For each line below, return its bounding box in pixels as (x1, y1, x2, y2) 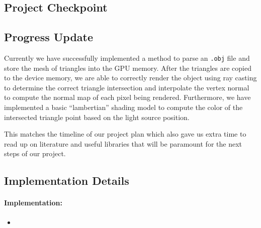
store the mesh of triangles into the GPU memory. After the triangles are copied (4, 62, 251, 73)
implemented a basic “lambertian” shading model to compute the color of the (4, 102, 243, 112)
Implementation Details (4, 173, 129, 188)
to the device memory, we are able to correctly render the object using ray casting (4, 72, 257, 83)
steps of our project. (4, 148, 66, 159)
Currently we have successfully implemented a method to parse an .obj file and (4, 52, 250, 63)
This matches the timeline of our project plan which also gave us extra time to (4, 129, 246, 139)
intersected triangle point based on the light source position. (4, 111, 190, 122)
